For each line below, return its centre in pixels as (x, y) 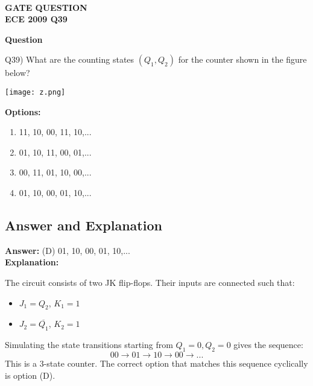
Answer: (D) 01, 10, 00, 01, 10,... (68, 250)
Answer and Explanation (84, 225)
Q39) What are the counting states (70, 59)
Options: (23, 111)
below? (17, 73)
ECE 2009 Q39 (36, 19)
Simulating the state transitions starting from (89, 345)
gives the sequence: (268, 345)
